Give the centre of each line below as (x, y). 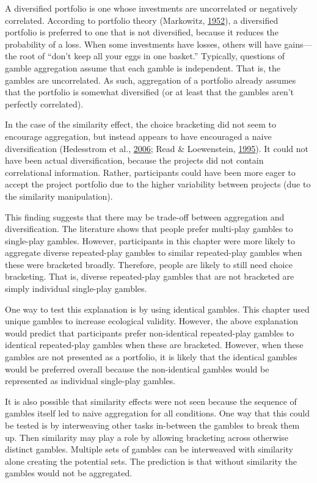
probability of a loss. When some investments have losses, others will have (143, 44)
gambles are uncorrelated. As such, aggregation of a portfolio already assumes (151, 80)
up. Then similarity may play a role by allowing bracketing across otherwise (147, 437)
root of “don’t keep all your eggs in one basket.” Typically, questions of (152, 56)
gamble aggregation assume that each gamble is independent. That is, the (143, 67)
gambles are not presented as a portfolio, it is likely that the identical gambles (151, 357)
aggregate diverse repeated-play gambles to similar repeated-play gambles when (154, 252)
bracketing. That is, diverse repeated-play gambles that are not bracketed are (150, 276)
